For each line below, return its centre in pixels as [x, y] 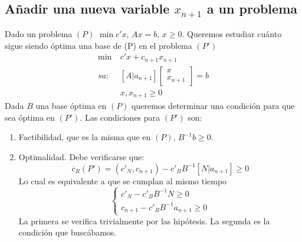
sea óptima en [30, 117]
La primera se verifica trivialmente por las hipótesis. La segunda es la [144, 221]
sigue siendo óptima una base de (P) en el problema [99, 45]
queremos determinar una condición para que [213, 106]
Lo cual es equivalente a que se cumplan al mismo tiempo [123, 180]
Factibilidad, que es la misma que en [85, 137]
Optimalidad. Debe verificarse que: [81, 156]
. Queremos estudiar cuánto [232, 33]
